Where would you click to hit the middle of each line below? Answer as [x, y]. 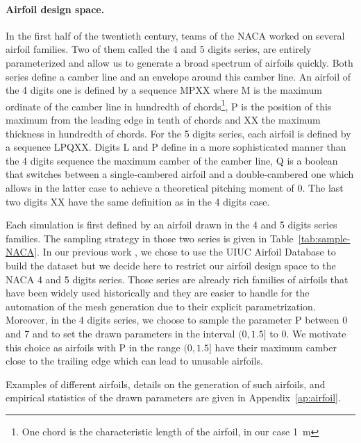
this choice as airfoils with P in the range [93, 347]
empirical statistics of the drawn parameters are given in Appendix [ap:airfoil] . [173, 398]
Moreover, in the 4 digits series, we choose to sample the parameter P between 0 [177, 320]
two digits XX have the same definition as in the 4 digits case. [138, 201]
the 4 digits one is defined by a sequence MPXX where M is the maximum [164, 90]
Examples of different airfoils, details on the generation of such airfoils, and [166, 384]
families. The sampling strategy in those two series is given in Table [150, 238]
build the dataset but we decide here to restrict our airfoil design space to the [171, 265]
